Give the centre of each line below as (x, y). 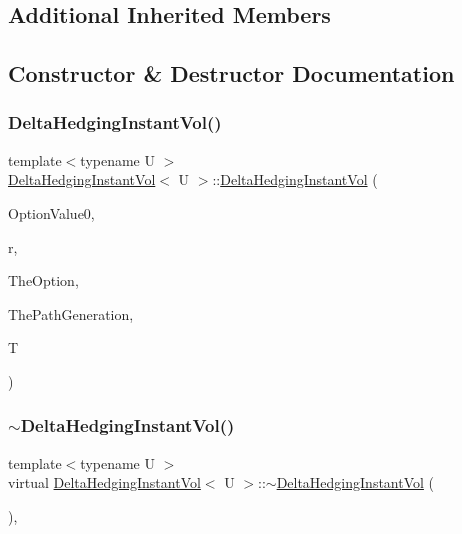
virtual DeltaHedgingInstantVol (104, 482)
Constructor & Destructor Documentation (231, 73)
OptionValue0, (51, 212)
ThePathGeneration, (71, 313)
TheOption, (43, 280)
